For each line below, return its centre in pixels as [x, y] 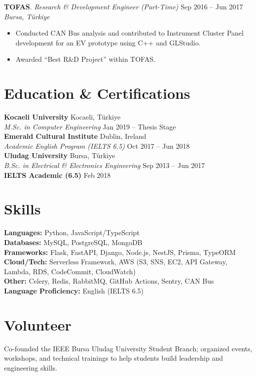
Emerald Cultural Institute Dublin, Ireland [75, 136]
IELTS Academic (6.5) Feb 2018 [57, 175]
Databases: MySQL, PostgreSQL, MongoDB [73, 242]
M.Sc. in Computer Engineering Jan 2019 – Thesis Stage [90, 126]
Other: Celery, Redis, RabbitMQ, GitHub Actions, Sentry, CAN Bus [109, 281]
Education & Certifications [97, 93]
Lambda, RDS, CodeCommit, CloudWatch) [70, 271]
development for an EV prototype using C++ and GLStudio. [108, 42]
